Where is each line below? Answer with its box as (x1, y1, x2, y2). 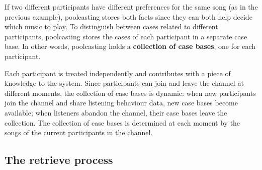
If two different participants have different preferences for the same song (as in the (5, 2, 258, 12)
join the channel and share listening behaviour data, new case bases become (5, 97, 238, 108)
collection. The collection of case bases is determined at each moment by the (5, 117, 240, 128)
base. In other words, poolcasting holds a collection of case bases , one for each (5, 41, 255, 51)
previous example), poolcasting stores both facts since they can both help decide (5, 11, 252, 22)
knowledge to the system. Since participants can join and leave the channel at (5, 78, 244, 88)
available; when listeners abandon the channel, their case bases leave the (5, 107, 227, 118)
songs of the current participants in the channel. (5, 127, 153, 138)
